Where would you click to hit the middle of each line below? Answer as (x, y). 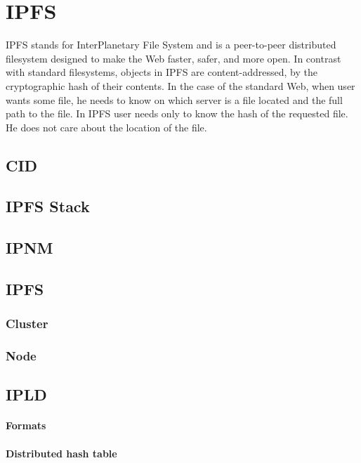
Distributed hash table (61, 453)
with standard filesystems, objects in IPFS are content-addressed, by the (162, 72)
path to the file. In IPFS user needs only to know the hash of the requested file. (177, 113)
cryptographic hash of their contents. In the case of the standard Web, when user (180, 85)
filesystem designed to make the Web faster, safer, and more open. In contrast (173, 58)
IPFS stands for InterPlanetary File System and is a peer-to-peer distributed (171, 45)
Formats (26, 425)
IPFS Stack (48, 206)
